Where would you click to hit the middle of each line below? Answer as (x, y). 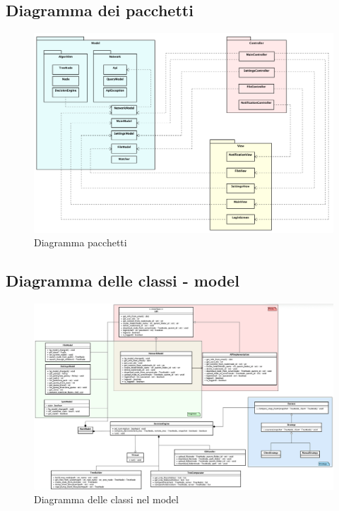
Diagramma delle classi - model (123, 281)
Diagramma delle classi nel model (106, 499)
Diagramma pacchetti (81, 242)
